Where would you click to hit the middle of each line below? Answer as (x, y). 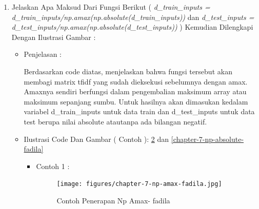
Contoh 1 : (53, 166)
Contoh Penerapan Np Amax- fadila (113, 200)
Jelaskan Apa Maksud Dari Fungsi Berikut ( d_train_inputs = (111, 7)
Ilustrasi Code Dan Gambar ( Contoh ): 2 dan (96, 139)
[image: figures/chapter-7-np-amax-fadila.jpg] (139, 184)
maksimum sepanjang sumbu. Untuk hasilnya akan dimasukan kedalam (136, 101)
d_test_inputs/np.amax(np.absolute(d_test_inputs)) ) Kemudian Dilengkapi (132, 27)
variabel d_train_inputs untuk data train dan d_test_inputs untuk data (139, 111)
